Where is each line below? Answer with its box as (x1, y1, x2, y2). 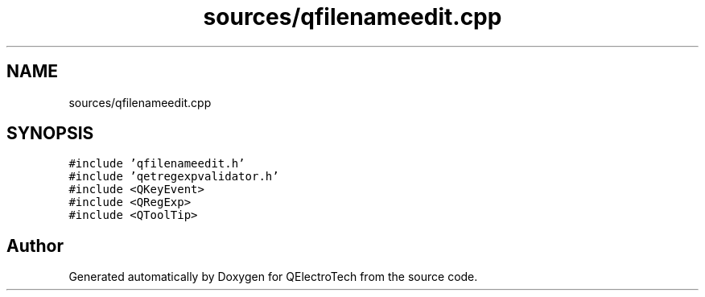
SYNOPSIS (6, 123, 94, 144)
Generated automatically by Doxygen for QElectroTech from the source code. (68, 270, 478, 284)
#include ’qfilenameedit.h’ (68, 157, 245, 171)
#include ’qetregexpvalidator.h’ (68, 170, 279, 184)
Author (6, 235, 64, 256)
